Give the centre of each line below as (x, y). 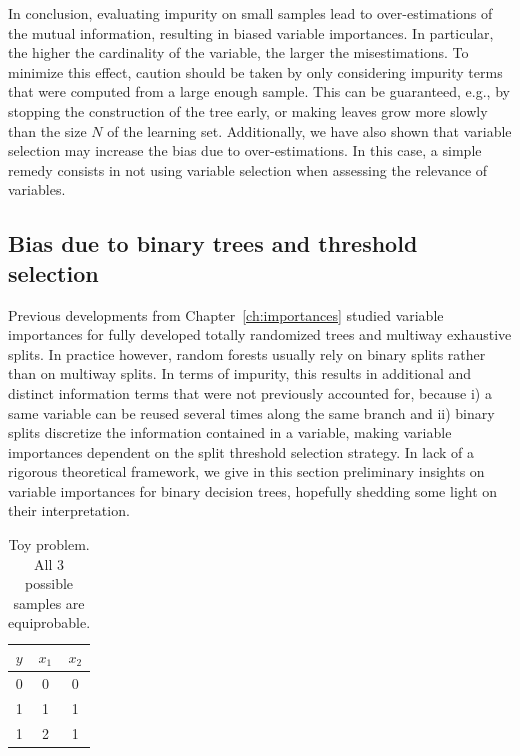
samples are (49, 602)
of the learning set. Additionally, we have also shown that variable (309, 130)
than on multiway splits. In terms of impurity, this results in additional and (240, 373)
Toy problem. (49, 544)
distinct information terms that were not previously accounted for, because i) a (250, 392)
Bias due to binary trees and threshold (213, 243)
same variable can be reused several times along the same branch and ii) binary (251, 412)
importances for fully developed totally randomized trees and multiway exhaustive (260, 334)
